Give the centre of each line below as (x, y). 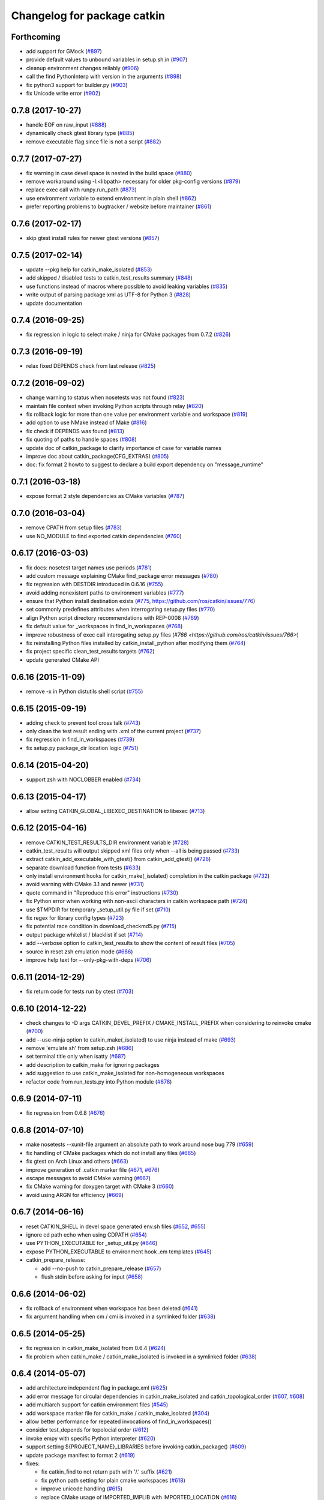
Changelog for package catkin (88, 16)
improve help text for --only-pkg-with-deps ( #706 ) (89, 959)
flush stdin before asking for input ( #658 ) (92, 1276)
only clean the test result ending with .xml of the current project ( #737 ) (113, 731)
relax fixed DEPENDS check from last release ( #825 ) (91, 366)
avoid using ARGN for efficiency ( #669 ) (75, 1195)
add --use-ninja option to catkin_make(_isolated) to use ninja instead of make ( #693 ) (131, 1039)
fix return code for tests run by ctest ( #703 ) (80, 991)
